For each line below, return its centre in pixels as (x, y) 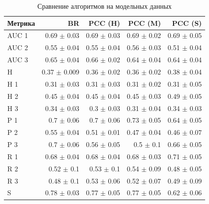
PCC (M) (145, 23)
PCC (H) (104, 23)
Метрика (21, 23)
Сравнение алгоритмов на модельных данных (105, 6)
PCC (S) (187, 23)
